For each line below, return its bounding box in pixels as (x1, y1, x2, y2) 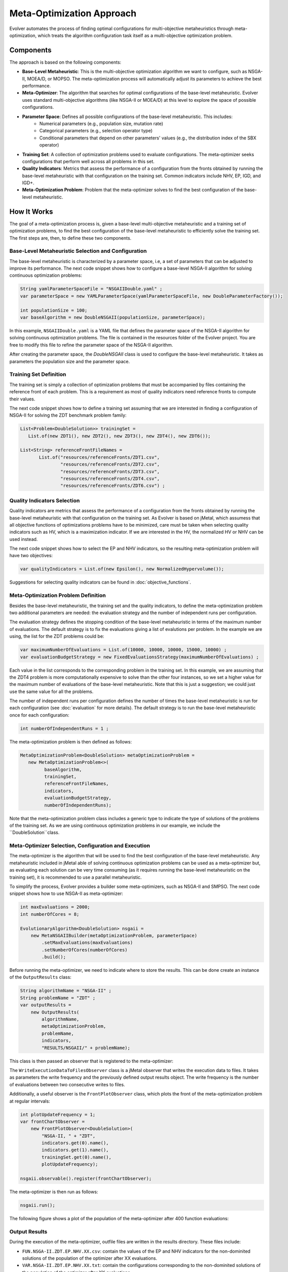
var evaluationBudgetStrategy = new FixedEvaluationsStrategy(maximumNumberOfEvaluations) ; (20, 654, 259, 660)
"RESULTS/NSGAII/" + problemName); (41, 1045, 131, 1051)
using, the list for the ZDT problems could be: (9, 633, 104, 640)
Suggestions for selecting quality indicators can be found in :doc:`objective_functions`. (9, 579, 191, 585)
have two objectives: (9, 553, 53, 559)
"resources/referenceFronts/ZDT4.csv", (60, 476, 160, 481)
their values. (9, 396, 36, 402)
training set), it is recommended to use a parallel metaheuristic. (9, 874, 142, 880)
